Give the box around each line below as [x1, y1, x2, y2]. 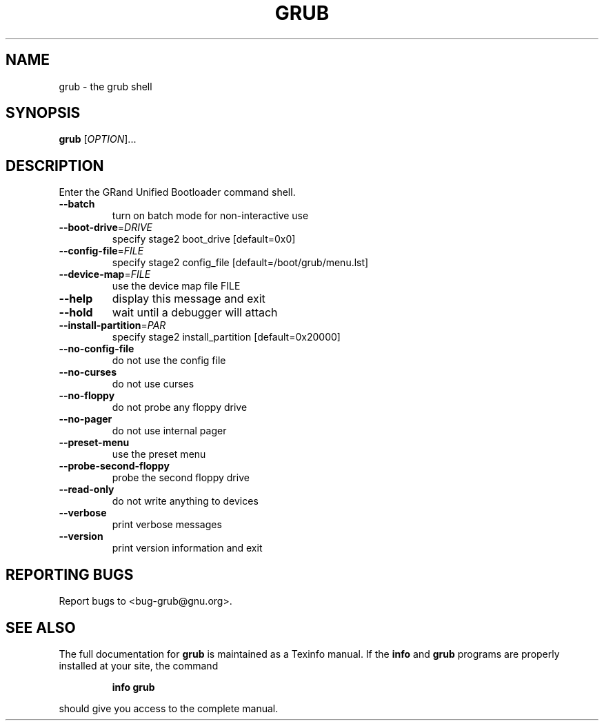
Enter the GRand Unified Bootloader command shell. [59, 186, 296, 199]
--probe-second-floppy [59, 460, 170, 472]
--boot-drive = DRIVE [59, 221, 153, 234]
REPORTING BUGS [6, 565, 134, 583]
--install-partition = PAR [59, 319, 166, 332]
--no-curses [59, 366, 117, 379]
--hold [59, 305, 93, 320]
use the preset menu [112, 448, 206, 461]
